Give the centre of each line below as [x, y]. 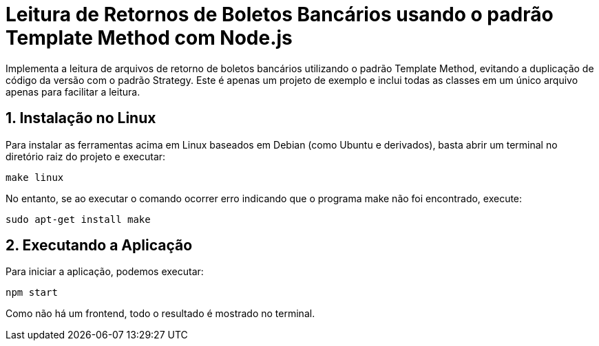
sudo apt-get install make [78, 219]
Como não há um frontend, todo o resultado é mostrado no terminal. [160, 314]
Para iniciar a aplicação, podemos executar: [105, 272]
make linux [35, 177]
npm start [32, 293]
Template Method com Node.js [149, 38]
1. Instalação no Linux [81, 118]
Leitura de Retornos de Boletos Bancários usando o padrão [280, 14]
